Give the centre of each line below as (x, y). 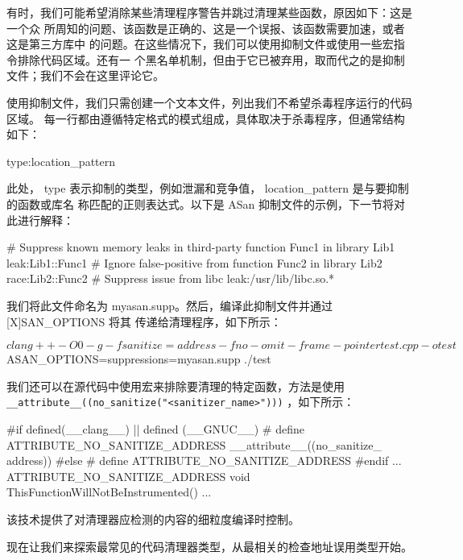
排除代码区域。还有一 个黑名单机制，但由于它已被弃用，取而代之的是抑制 (211, 59)
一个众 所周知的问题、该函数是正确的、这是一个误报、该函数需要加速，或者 (206, 28)
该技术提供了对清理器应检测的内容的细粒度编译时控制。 (153, 519)
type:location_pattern (61, 161)
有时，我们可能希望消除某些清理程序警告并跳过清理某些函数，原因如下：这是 (209, 12)
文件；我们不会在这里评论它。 (85, 75)
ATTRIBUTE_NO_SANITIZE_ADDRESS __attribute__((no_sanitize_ (194, 444)
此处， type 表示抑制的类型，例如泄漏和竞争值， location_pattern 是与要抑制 (208, 188)
